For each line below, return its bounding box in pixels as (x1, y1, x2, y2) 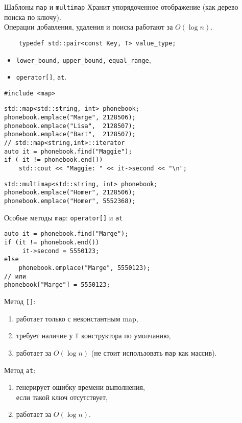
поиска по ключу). (4, 11, 61, 22)
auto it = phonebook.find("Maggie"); (4, 147, 132, 155)
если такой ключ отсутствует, (16, 391, 108, 402)
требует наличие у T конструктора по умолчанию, (16, 330, 171, 341)
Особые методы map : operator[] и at (4, 212, 123, 222)
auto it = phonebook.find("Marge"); (4, 230, 129, 238)
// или (4, 272, 26, 280)
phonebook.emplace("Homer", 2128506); (4, 189, 136, 196)
